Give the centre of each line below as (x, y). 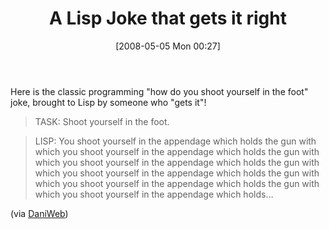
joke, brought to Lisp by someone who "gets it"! (108, 102)
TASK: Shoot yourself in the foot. (102, 121)
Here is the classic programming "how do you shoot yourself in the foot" (159, 91)
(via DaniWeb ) (39, 213)
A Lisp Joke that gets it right (168, 18)
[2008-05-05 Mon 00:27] (168, 46)
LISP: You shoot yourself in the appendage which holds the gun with (175, 141)
